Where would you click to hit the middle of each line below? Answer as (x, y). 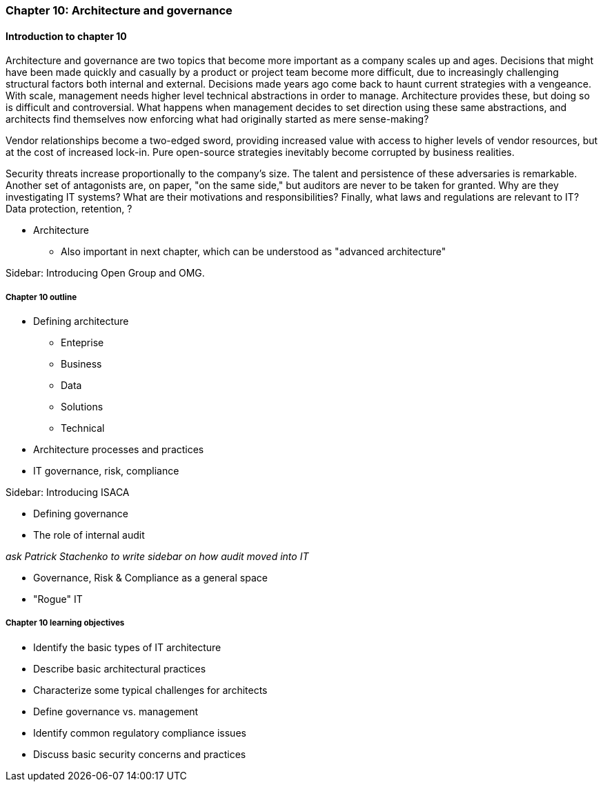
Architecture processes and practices (119, 449)
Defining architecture (81, 321)
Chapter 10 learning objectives (65, 623)
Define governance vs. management (116, 711)
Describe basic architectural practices (120, 668)
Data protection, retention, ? (69, 209)
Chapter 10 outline (41, 297)
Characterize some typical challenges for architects (150, 690)
